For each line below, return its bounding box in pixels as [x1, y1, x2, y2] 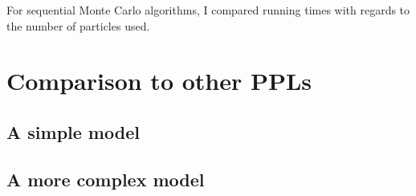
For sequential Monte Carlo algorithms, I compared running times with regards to [6, 2, 410, 18]
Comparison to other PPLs [6, 64, 312, 97]
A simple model [6, 119, 140, 144]
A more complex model [6, 166, 205, 191]
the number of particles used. [6, 17, 150, 34]
